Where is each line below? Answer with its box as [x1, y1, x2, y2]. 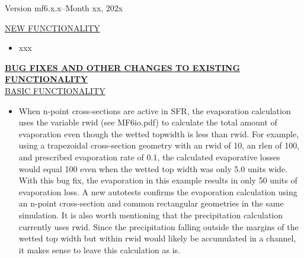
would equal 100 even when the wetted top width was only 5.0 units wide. [18, 162, 287, 175]
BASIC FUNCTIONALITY [5, 84, 105, 96]
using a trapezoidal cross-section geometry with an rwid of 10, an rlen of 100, [18, 139, 300, 151]
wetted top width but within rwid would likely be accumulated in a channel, [18, 232, 296, 244]
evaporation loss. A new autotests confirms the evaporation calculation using [18, 185, 297, 198]
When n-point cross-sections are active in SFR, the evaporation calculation [18, 104, 291, 117]
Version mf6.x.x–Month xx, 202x [5, 2, 123, 14]
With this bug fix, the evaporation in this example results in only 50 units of [18, 174, 297, 186]
